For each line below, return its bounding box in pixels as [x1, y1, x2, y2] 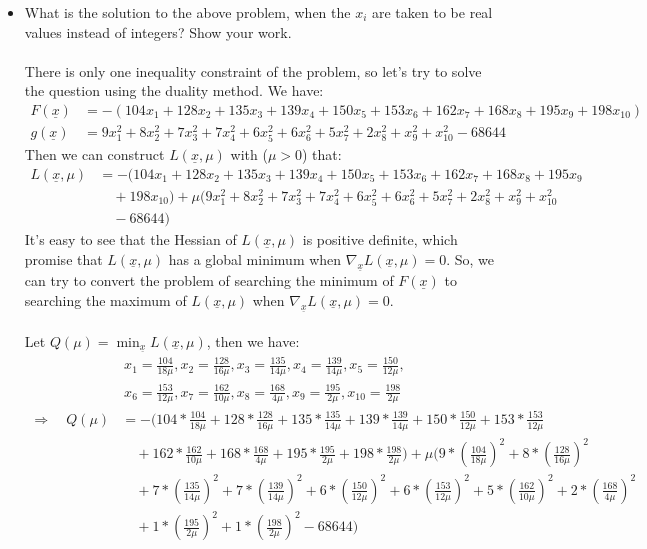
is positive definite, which [302, 229, 458, 250]
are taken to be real [372, 2, 493, 22]
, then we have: [206, 330, 300, 351]
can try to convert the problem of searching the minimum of [24, 270, 394, 291]
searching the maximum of [24, 289, 187, 310]
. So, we [446, 248, 495, 269]
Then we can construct [24, 144, 165, 165]
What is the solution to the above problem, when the [24, 2, 351, 22]
